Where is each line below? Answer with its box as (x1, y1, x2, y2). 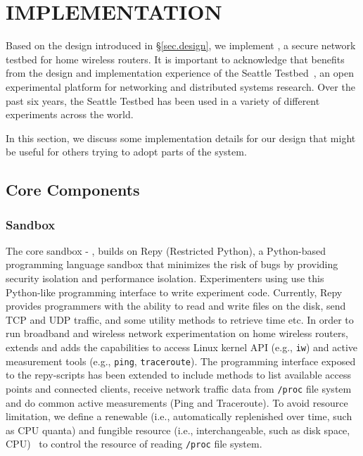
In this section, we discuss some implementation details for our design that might (6, 130, 356, 145)
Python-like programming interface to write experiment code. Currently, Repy (6, 284, 343, 299)
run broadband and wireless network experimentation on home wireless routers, (6, 326, 348, 341)
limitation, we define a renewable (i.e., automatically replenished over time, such (6, 409, 352, 424)
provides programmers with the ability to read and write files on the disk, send (6, 298, 346, 313)
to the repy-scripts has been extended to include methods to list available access (6, 367, 351, 382)
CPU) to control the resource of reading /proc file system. (6, 436, 262, 451)
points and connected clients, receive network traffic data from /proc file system (6, 381, 352, 395)
